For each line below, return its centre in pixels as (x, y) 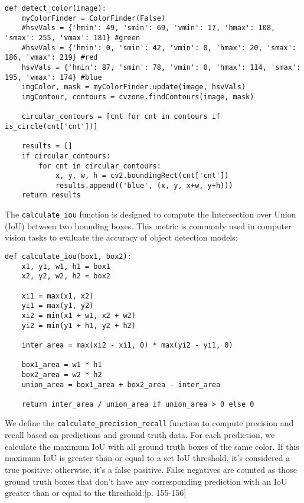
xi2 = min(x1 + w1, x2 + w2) (79, 315)
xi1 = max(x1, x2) (58, 296)
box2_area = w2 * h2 (62, 374)
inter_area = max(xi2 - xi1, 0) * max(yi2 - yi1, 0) (127, 345)
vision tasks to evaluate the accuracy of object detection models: (121, 237)
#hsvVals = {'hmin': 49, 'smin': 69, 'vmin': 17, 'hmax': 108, (148, 28)
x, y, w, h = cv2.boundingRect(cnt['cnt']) (142, 176)
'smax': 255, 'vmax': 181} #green (73, 38)
